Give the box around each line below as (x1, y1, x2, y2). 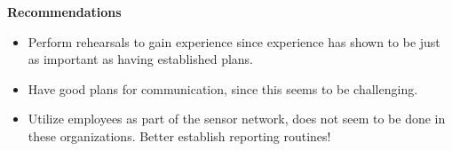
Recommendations (7, 3, 122, 20)
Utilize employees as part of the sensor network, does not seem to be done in (28, 109, 446, 128)
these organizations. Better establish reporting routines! (28, 126, 331, 145)
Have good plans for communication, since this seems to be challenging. (28, 79, 418, 98)
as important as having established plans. (28, 50, 254, 68)
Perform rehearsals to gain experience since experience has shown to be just (28, 32, 440, 51)
